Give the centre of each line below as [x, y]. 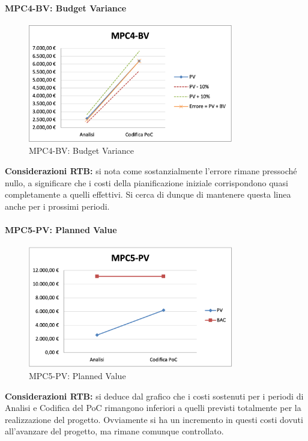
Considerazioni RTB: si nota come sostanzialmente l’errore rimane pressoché [151, 170]
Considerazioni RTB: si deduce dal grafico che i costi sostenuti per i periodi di [154, 396]
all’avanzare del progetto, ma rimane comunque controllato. [114, 431]
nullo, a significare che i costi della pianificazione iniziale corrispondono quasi [146, 182]
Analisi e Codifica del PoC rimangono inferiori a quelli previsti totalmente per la [153, 408]
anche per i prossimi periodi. [57, 206]
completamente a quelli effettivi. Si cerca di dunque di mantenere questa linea [148, 194]
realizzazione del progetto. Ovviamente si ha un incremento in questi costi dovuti [154, 419]
